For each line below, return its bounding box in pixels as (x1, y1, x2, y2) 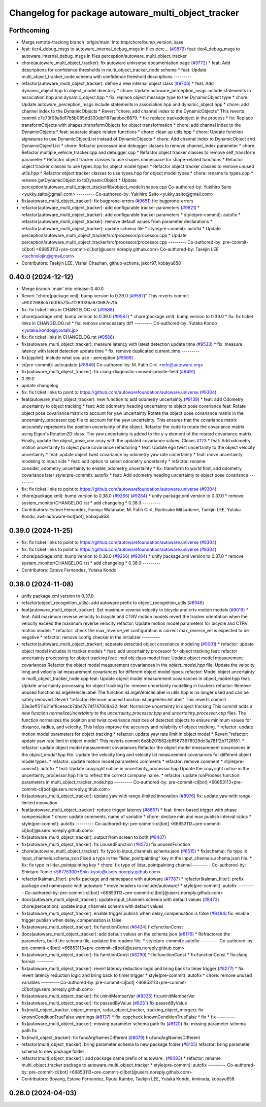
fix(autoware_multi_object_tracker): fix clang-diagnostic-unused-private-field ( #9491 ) (21, 369, 196, 375)
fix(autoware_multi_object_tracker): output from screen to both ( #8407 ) (21, 834, 166, 840)
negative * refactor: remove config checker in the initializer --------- (21, 634, 160, 641)
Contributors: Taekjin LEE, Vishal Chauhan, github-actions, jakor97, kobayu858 (21, 260, 181, 266)
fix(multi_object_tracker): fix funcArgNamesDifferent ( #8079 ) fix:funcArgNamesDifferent (21, 1035, 200, 1040)
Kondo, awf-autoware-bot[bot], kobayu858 (21, 513, 109, 520)
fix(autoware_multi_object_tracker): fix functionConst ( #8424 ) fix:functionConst (21, 924, 183, 930)
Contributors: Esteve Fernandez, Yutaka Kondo (21, 567, 117, 573)
